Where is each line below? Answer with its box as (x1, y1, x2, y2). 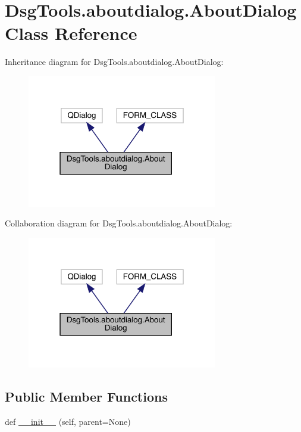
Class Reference (5, 21, 137, 45)
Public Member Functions (5, 387, 168, 406)
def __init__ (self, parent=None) (5, 415, 131, 428)
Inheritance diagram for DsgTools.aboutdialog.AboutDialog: (5, 55, 224, 68)
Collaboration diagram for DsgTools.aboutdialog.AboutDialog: (5, 217, 233, 229)
